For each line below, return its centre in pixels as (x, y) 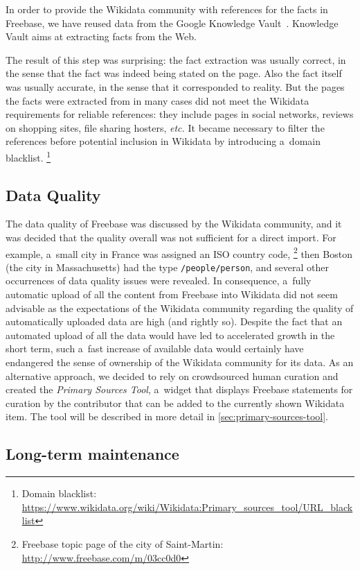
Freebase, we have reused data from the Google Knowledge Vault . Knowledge (172, 23)
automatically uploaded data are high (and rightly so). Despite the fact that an (174, 321)
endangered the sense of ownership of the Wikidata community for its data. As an (180, 362)
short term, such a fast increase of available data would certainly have (155, 348)
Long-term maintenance (92, 454)
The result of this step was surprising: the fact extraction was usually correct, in (176, 59)
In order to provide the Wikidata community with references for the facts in (167, 9)
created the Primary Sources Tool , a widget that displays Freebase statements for (179, 389)
